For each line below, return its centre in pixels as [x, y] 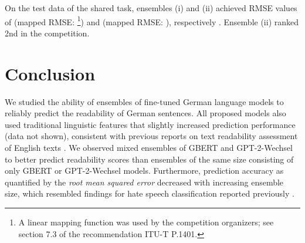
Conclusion [50, 73]
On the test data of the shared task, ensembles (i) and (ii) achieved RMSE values [151, 8]
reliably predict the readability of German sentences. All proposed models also [145, 113]
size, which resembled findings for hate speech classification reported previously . [150, 193]
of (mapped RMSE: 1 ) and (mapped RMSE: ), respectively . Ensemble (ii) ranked [152, 21]
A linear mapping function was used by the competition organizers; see [146, 222]
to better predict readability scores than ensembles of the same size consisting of [149, 159]
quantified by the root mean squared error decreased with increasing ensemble [144, 182]
